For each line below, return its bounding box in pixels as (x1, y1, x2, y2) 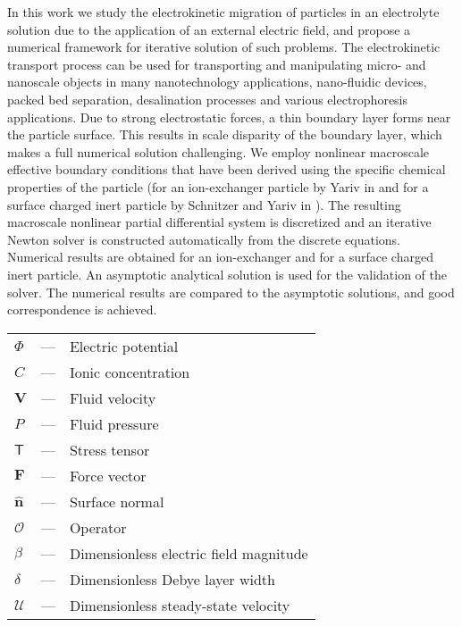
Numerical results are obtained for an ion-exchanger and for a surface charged (7, 247, 433, 266)
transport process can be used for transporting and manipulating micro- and (7, 54, 426, 73)
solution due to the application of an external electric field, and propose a (7, 20, 411, 38)
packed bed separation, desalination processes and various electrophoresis (7, 89, 408, 108)
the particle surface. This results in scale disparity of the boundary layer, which (7, 125, 442, 144)
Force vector (69, 464, 147, 486)
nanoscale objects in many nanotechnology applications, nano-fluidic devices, (7, 72, 427, 91)
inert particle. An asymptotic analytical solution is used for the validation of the (7, 264, 448, 283)
